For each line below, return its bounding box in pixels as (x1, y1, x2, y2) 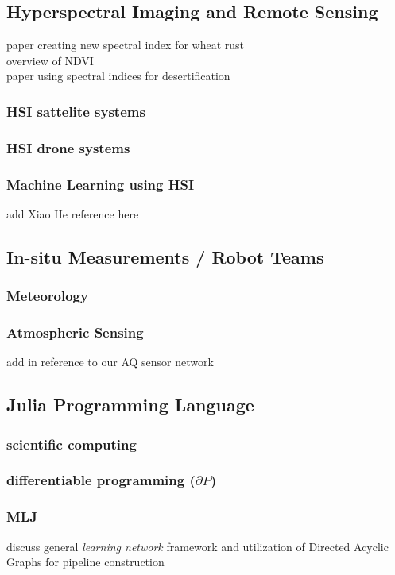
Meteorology (6, 286, 88, 306)
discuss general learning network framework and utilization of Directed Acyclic (6, 538, 389, 554)
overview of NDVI (6, 52, 94, 68)
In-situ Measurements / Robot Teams (6, 244, 324, 268)
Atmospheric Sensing (6, 322, 144, 342)
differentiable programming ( (6, 470, 196, 490)
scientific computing (6, 434, 137, 453)
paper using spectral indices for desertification (6, 68, 230, 84)
